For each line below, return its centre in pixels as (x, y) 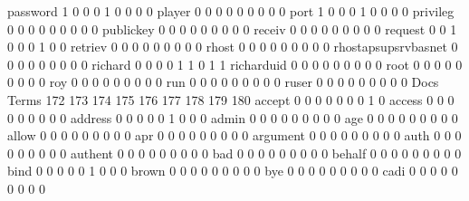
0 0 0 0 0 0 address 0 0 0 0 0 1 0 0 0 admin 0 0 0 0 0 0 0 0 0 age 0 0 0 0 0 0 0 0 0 (233, 117)
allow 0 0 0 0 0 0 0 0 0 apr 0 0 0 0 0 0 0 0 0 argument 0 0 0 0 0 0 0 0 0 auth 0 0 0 (234, 135)
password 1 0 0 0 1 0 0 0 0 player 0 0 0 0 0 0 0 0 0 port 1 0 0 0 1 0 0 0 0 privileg (231, 11)
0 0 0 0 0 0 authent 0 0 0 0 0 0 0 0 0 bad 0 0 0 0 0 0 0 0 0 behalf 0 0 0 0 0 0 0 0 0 (234, 153)
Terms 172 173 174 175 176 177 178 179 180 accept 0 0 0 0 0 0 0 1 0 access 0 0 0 (231, 99)
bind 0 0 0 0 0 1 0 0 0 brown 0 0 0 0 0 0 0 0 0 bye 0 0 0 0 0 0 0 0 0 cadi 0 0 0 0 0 (233, 171)
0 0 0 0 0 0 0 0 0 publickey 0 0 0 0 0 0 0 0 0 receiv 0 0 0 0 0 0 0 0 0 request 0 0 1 (232, 29)
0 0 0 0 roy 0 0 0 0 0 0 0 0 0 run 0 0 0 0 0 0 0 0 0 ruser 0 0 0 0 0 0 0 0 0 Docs (223, 82)
